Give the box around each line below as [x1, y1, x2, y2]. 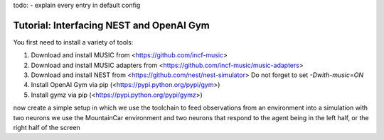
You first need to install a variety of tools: [13, 37, 134, 46]
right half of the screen [13, 124, 81, 132]
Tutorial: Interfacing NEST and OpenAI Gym [13, 19, 210, 31]
